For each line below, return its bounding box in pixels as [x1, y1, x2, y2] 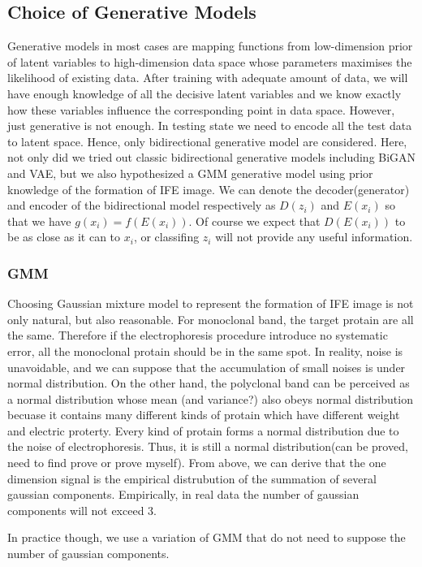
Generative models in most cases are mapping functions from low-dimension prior [7, 37, 413, 54]
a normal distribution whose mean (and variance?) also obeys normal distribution [7, 390, 413, 407]
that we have [7, 212, 71, 229]
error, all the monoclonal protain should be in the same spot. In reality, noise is [7, 342, 403, 359]
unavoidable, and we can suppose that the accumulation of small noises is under [7, 358, 406, 375]
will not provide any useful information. [215, 228, 413, 245]
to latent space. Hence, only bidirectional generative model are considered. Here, [7, 132, 407, 149]
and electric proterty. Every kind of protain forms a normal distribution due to [7, 422, 399, 439]
